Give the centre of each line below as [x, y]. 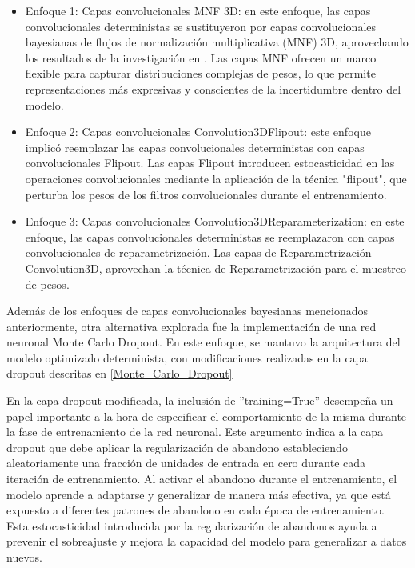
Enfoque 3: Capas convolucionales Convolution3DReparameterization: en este [215, 221]
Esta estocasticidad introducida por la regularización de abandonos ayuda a [192, 525]
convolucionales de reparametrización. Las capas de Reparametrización [198, 252]
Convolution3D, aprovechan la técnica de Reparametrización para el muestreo [216, 268]
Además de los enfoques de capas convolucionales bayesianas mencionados [188, 311]
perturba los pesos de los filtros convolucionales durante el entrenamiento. [206, 194]
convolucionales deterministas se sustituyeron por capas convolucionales [201, 26]
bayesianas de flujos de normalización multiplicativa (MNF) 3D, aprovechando [217, 42]
